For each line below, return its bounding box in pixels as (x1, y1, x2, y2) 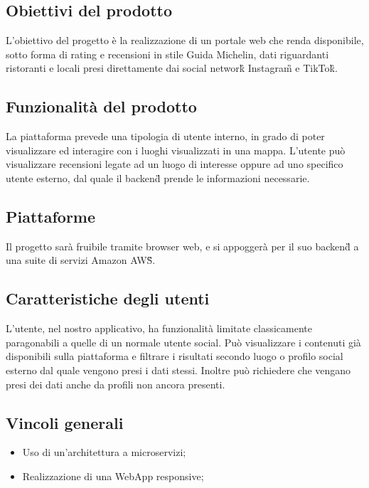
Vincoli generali (6, 411, 124, 433)
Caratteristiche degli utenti (6, 287, 210, 309)
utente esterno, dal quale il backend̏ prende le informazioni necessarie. (6, 170, 310, 185)
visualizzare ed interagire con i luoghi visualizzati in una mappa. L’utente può (6, 142, 346, 157)
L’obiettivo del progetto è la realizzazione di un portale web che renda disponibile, (6, 33, 364, 48)
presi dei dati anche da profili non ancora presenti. (6, 376, 225, 391)
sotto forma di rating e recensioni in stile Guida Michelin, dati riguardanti (6, 46, 329, 61)
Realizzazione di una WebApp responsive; (22, 468, 204, 483)
